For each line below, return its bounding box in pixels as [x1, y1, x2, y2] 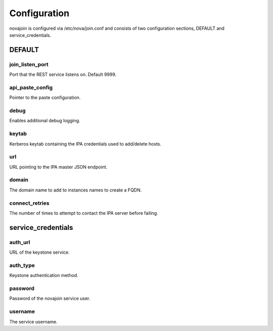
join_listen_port [9, 61, 49, 68]
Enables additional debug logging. [9, 118, 80, 124]
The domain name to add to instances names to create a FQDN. [9, 187, 142, 193]
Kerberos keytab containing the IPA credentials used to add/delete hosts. [9, 140, 162, 147]
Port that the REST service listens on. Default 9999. [9, 71, 117, 78]
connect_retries [9, 200, 50, 207]
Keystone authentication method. [9, 272, 78, 278]
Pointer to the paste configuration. [9, 94, 81, 101]
